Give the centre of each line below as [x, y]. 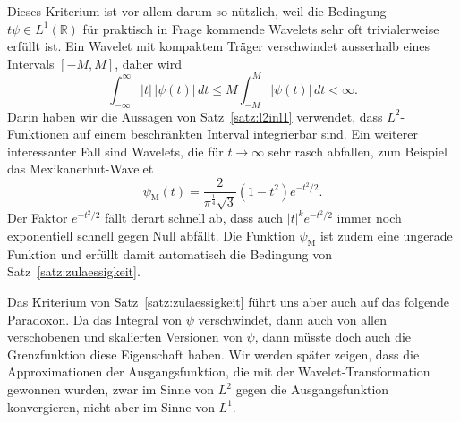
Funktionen [38, 134]
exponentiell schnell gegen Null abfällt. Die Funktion [151, 236]
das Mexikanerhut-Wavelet [81, 169]
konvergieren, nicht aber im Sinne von [111, 406]
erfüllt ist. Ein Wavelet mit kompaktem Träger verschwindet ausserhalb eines [219, 46]
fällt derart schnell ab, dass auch [194, 218]
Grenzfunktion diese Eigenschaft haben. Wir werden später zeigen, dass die [213, 354]
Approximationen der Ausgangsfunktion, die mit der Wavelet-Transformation [219, 371]
